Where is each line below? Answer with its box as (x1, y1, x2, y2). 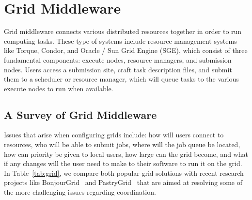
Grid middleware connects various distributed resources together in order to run (4, 26, 242, 36)
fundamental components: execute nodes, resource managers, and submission (4, 54, 232, 65)
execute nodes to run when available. (4, 83, 113, 93)
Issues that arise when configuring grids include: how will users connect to (4, 130, 224, 140)
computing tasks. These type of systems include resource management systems (4, 35, 237, 46)
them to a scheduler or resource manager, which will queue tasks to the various (4, 74, 239, 84)
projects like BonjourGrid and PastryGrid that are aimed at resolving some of (4, 177, 242, 187)
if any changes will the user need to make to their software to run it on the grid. (4, 158, 242, 168)
